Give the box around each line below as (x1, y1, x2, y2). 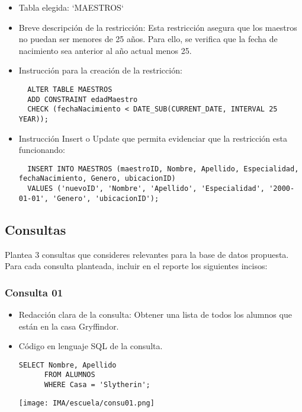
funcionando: (18, 143, 66, 156)
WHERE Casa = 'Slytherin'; (44, 381, 150, 389)
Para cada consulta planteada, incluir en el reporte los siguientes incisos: (5, 260, 268, 272)
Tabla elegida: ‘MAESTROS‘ (18, 1, 124, 13)
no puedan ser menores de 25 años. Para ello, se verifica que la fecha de (18, 33, 278, 45)
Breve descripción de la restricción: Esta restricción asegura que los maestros (18, 21, 297, 33)
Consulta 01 (5, 285, 63, 299)
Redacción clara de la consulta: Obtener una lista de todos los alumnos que (18, 308, 292, 321)
